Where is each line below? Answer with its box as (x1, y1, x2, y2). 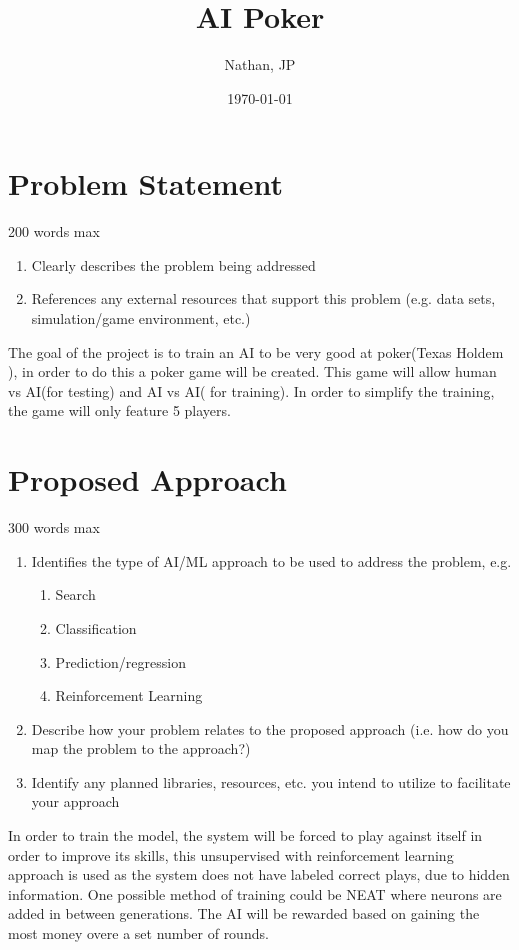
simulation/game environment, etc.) (31, 308, 251, 329)
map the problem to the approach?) (31, 738, 251, 759)
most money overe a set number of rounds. (8, 923, 269, 944)
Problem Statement (8, 163, 283, 204)
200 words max (8, 221, 100, 242)
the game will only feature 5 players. (8, 400, 231, 421)
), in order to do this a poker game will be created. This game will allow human (8, 361, 497, 382)
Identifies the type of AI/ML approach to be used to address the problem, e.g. (31, 550, 512, 571)
